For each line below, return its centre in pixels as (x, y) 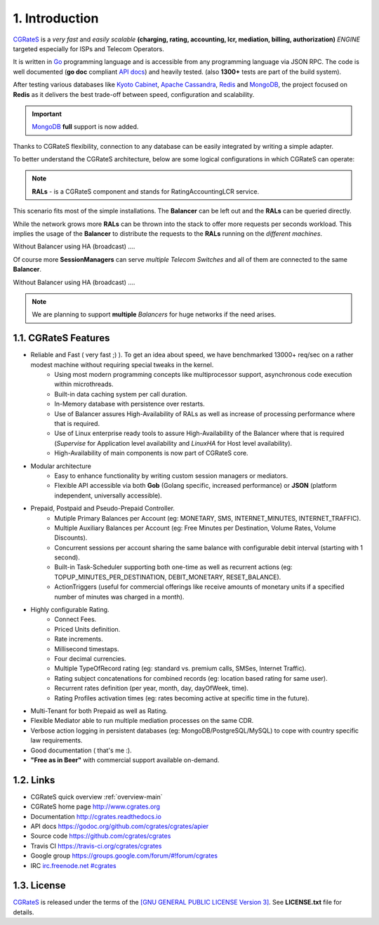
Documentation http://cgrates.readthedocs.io (96, 816)
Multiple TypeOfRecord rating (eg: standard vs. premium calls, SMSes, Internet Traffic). (180, 668)
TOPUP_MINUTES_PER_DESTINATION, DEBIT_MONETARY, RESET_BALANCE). (168, 577)
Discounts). (71, 538)
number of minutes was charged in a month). (119, 597)
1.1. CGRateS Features (61, 338)
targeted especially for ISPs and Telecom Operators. (88, 48)
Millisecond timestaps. (87, 648)
